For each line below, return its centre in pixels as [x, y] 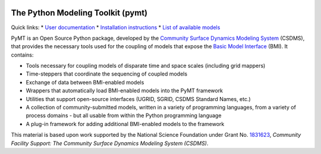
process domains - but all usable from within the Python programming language [124, 115]
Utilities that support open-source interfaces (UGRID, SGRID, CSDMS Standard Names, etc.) [138, 99]
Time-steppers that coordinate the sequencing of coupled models [106, 74]
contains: [22, 55]
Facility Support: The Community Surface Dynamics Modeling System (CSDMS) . [110, 143]
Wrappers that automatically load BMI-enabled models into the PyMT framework [124, 91]
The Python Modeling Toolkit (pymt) [79, 13]
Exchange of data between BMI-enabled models [85, 82]
